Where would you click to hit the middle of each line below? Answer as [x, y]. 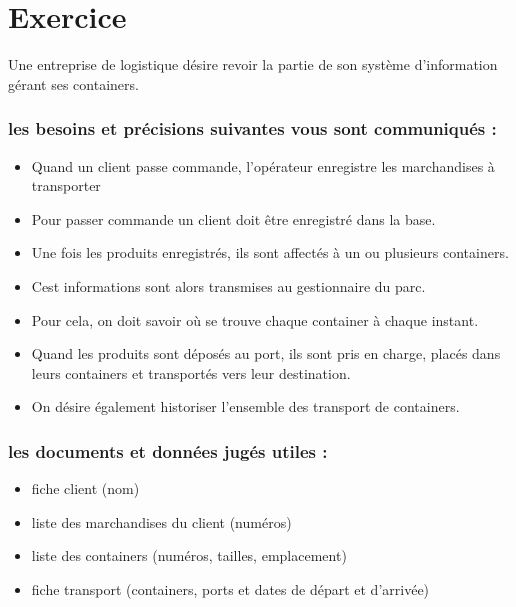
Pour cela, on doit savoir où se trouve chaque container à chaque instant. [255, 319]
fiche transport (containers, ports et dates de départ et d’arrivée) [230, 588]
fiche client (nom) [85, 488]
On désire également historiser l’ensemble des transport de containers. [245, 406]
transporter [66, 185]
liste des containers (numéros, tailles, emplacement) [189, 555]
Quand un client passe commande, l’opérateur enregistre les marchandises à [263, 165]
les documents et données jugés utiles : [168, 450]
